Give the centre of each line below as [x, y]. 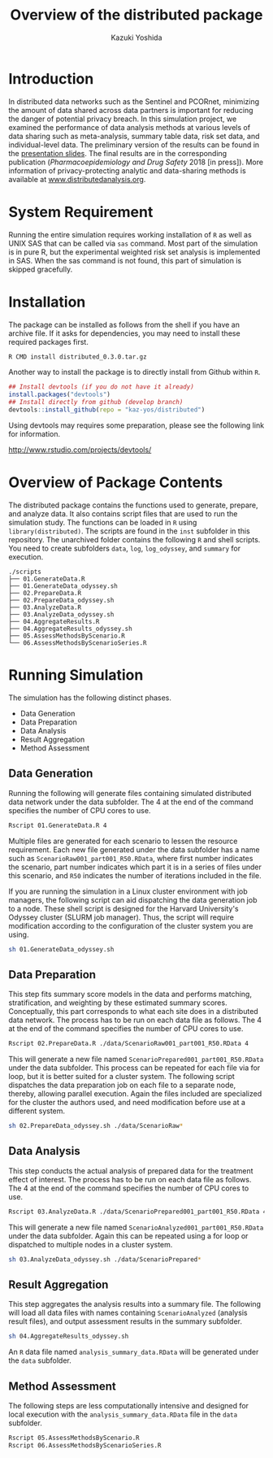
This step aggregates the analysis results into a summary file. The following [135, 1304]
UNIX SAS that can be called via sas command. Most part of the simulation [133, 243]
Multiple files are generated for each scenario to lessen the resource [123, 841]
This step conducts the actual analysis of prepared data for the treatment [131, 1171]
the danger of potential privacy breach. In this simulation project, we [123, 119]
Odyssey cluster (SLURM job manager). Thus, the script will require [121, 917]
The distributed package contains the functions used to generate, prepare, [133, 505]
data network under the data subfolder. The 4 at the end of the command [131, 802]
